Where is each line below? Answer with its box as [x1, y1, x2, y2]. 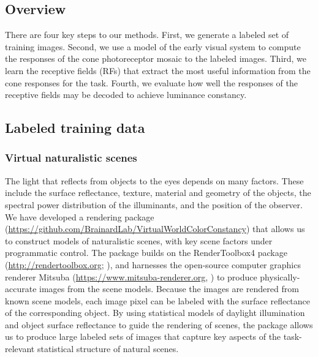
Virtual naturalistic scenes [5, 150, 137, 165]
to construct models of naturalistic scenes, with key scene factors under [5, 234, 273, 247]
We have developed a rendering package [5, 210, 154, 223]
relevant [5, 342, 35, 355]
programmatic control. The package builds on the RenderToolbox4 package [5, 246, 287, 259]
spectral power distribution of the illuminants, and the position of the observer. [5, 198, 303, 211]
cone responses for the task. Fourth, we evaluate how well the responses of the [5, 76, 298, 89]
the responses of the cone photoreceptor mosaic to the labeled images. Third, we [5, 52, 307, 65]
